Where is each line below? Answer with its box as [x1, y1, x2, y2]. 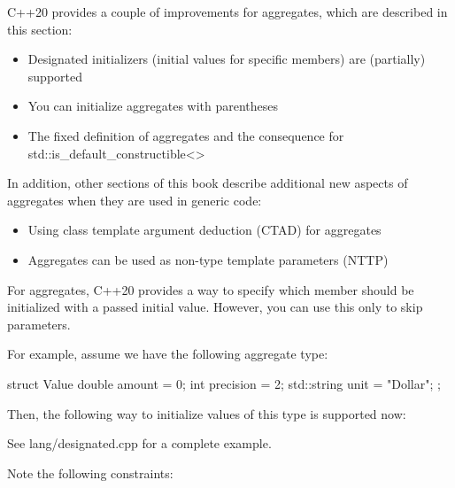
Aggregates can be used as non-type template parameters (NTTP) [27, 250, 389, 268]
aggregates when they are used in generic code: [7, 190, 262, 209]
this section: [7, 19, 73, 38]
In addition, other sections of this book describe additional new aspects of [7, 174, 408, 192]
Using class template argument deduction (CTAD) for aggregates [27, 221, 382, 239]
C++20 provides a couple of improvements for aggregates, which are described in [7, 3, 448, 20]
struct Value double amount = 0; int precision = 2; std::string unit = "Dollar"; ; [7, 374, 441, 392]
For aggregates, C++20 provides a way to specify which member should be [7, 280, 414, 298]
